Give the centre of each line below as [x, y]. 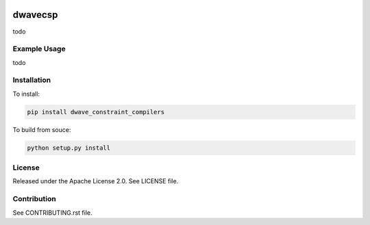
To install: [26, 94]
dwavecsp [35, 15]
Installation [32, 80]
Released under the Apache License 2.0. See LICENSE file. [96, 181]
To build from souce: [42, 129]
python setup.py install [69, 148]
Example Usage [39, 49]
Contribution [34, 199]
